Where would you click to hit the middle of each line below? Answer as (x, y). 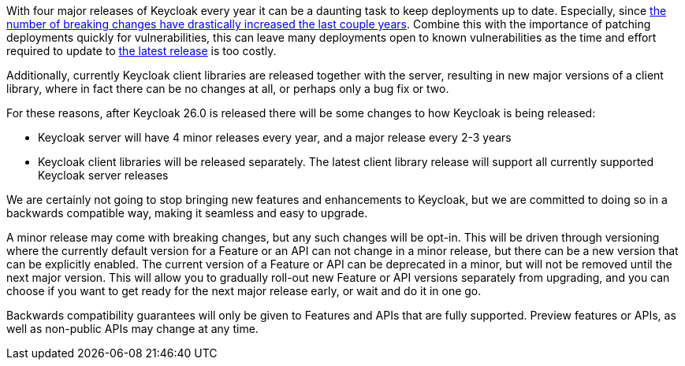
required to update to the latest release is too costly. (141, 51)
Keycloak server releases (103, 175)
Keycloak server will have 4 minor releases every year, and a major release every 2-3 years (275, 137)
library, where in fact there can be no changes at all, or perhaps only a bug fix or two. (228, 89)
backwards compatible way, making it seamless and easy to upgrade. (187, 213)
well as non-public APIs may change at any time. (132, 329)
